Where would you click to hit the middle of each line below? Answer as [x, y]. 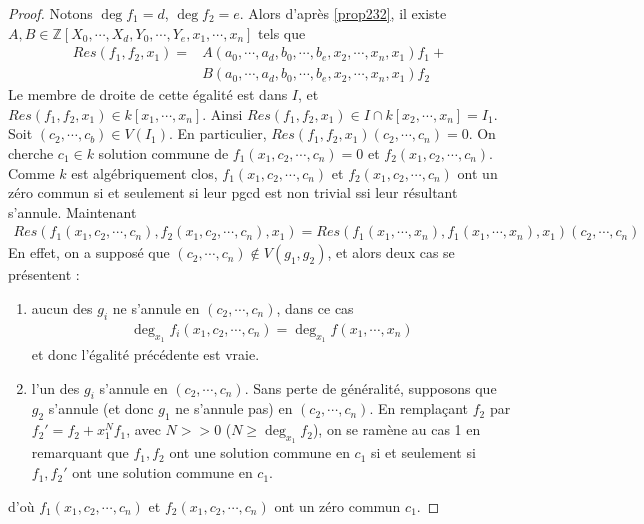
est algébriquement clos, [144, 172]
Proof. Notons [50, 13]
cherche [31, 153]
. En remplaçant [419, 408]
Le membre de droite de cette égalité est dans [148, 94]
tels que [282, 32]
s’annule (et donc [101, 408]
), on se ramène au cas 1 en [396, 429]
